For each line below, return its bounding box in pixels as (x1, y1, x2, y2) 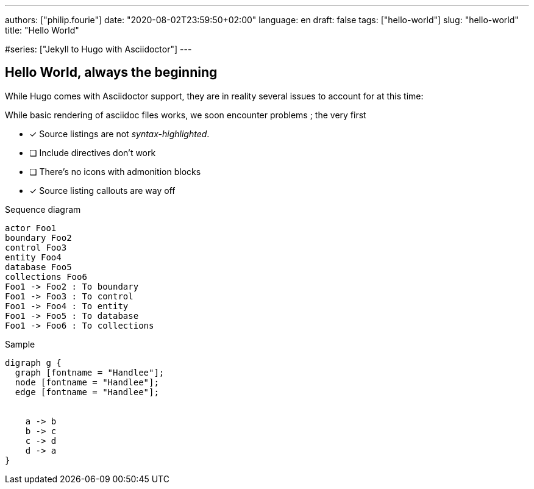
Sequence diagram (5, 204, 81, 215)
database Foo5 (5, 262, 72, 272)
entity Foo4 (5, 252, 62, 262)
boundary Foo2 (5, 232, 72, 243)
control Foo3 (5, 242, 67, 252)
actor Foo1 (5, 223, 57, 233)
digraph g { (5, 357, 62, 368)
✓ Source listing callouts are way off (29, 185, 176, 196)
